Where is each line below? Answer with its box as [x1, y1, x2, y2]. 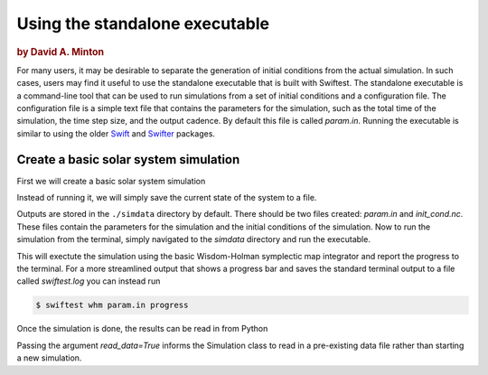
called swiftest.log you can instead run [16, 276, 161, 286]
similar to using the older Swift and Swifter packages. [16, 127, 216, 139]
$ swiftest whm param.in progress [35, 300, 189, 311]
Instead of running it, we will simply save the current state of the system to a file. [16, 192, 317, 203]
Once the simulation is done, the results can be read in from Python [16, 323, 268, 334]
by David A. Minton [16, 45, 105, 58]
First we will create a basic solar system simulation [16, 175, 206, 186]
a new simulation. [16, 352, 82, 363]
